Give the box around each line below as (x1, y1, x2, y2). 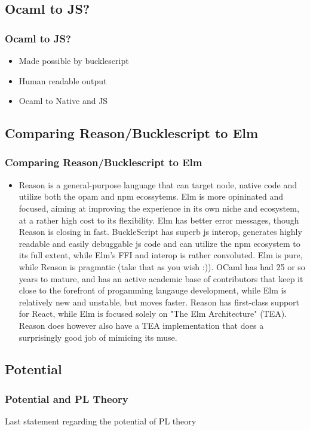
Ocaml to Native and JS (19, 94, 108, 107)
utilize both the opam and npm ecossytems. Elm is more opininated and (19, 190, 284, 203)
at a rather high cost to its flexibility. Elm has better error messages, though (19, 213, 299, 226)
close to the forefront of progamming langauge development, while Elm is (19, 284, 287, 296)
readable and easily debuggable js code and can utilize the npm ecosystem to (19, 237, 300, 249)
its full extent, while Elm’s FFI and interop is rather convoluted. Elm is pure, (19, 249, 303, 261)
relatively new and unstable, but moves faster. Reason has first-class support (19, 295, 300, 308)
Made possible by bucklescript (19, 54, 129, 66)
